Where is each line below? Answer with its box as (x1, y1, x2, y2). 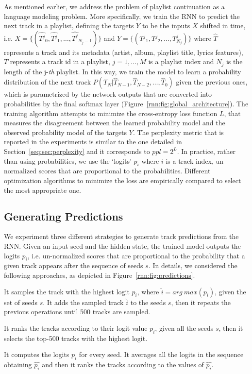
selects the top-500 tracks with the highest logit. (4, 333, 148, 343)
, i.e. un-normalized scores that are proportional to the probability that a (27, 250, 245, 260)
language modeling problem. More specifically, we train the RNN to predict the (4, 11, 240, 21)
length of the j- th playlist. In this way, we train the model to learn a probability (4, 66, 241, 76)
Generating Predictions (4, 208, 123, 223)
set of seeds (4, 297, 38, 307)
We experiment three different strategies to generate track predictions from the (4, 231, 239, 241)
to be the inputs (142, 20, 190, 31)
